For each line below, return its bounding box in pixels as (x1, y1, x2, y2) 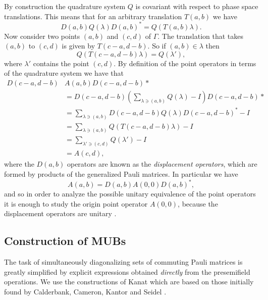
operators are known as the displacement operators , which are (67, 159, 257, 169)
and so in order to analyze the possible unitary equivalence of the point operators (4, 188, 256, 199)
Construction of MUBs (4, 233, 126, 248)
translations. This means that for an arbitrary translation (4, 11, 182, 21)
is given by (62, 40, 95, 51)
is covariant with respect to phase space (135, 1, 258, 11)
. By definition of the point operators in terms (114, 58, 256, 68)
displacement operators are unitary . (4, 208, 117, 219)
